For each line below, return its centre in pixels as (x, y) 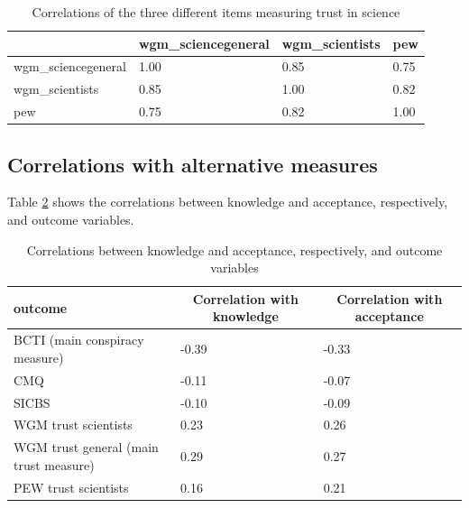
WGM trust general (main (86, 447)
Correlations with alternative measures (193, 164)
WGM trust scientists (73, 425)
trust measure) (54, 464)
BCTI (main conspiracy (79, 340)
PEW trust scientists (71, 487)
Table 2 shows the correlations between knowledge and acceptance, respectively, (228, 202)
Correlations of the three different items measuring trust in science (216, 12)
